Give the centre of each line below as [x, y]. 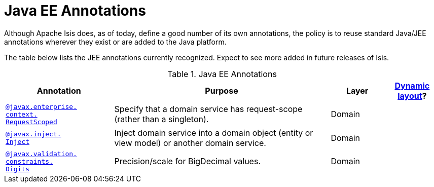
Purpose [222, 90]
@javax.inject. [33, 134]
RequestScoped [31, 122]
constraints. [29, 161]
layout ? [412, 96]
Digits [17, 169]
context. [22, 114]
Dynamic [412, 85]
